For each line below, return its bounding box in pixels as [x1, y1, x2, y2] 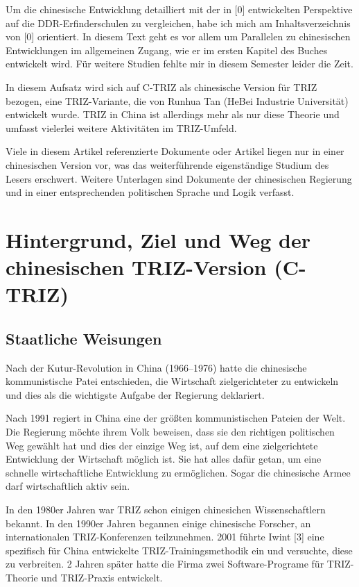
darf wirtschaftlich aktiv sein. [6, 479, 130, 493]
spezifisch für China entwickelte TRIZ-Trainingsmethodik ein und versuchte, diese [6, 543, 353, 557]
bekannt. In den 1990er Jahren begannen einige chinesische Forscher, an [6, 515, 311, 530]
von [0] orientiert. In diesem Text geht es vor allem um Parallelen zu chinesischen [6, 29, 351, 44]
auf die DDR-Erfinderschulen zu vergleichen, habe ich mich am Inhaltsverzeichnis [6, 15, 351, 30]
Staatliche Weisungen [6, 327, 162, 349]
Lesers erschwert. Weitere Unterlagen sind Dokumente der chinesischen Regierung [6, 171, 352, 185]
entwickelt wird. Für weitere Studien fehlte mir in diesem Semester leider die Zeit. [6, 56, 353, 71]
